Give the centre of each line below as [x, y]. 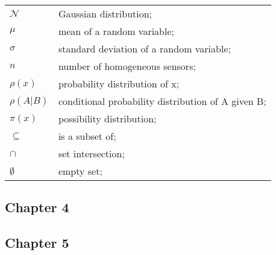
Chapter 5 [37, 243]
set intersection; [91, 153]
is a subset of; [87, 136]
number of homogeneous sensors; [127, 66]
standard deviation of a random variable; [144, 49]
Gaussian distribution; [105, 14]
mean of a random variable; [116, 31]
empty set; [80, 171]
